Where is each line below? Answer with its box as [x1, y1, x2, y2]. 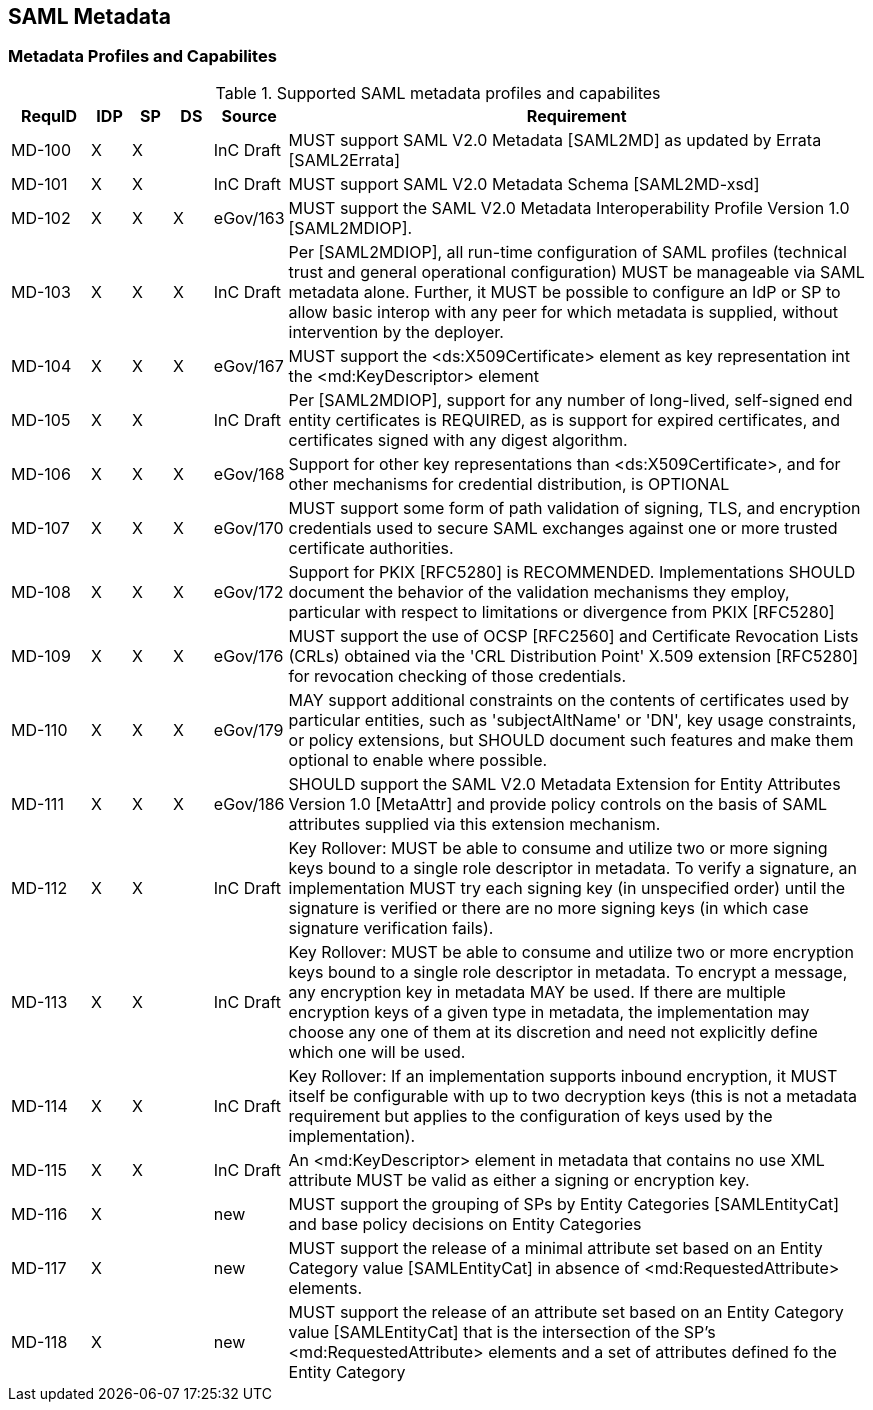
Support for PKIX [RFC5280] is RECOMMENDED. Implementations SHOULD [288, 561, 856, 582]
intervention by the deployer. [288, 321, 504, 342]
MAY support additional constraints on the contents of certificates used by [288, 689, 849, 710]
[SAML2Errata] [288, 149, 400, 170]
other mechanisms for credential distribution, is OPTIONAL [288, 473, 730, 494]
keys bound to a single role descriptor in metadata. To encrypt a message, [288, 961, 848, 982]
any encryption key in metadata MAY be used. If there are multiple [288, 981, 786, 1002]
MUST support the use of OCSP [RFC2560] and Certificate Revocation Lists [288, 625, 859, 646]
